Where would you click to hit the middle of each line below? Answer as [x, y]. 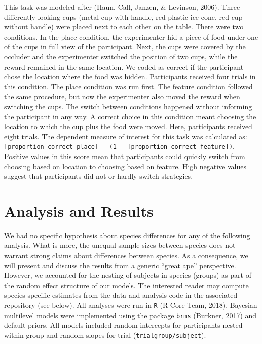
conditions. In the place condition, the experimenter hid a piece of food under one [131, 36]
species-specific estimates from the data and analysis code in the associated [121, 295]
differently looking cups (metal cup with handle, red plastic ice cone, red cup [123, 17]
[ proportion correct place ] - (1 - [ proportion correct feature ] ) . [119, 146]
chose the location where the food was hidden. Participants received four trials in [130, 76]
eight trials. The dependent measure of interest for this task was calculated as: [126, 136]
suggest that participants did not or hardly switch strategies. [99, 176]
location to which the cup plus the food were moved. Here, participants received [128, 126]
